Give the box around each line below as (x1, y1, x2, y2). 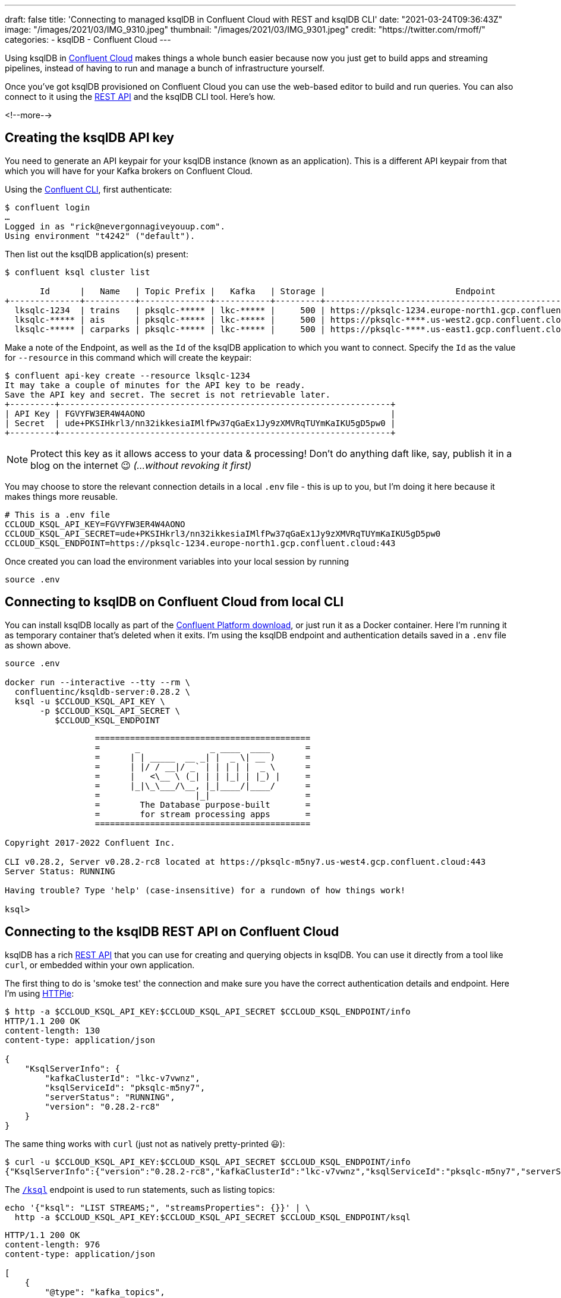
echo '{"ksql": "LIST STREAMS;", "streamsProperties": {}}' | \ (5, 1202, 311, 1212)
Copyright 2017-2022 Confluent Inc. (5, 837, 175, 848)
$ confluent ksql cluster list (5, 267, 150, 277)
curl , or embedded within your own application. (5, 959, 195, 970)
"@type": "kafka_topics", (45, 1287, 165, 1297)
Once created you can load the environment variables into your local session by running (5, 556, 349, 566)
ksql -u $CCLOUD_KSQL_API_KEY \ (14, 696, 165, 706)
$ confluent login (5, 202, 90, 212)
